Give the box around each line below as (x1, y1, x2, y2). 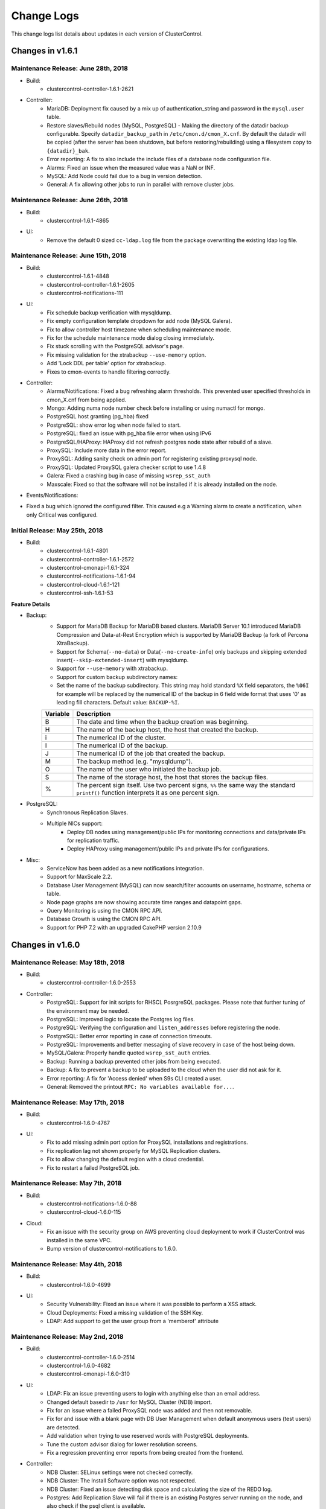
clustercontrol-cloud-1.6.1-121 (46, 581, 120, 588)
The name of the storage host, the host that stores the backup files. (76, 773, 269, 782)
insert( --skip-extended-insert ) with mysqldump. (56, 657, 189, 663)
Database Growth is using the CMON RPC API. (46, 915, 162, 923)
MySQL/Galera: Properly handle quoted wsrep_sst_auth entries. (46, 1049, 211, 1056)
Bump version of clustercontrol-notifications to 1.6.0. (46, 1245, 177, 1252)
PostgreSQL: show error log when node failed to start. (46, 421, 181, 429)
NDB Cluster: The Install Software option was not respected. (46, 1477, 197, 1484)
